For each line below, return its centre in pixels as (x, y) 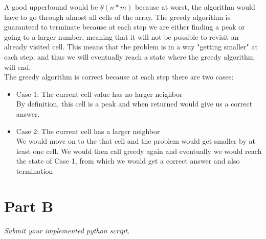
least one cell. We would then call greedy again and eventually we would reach (139, 151)
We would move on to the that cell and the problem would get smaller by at (136, 141)
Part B (29, 206)
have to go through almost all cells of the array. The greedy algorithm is (117, 17)
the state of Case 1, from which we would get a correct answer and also (128, 161)
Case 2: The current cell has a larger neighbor (88, 131)
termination (35, 170)
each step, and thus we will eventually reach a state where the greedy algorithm (129, 56)
